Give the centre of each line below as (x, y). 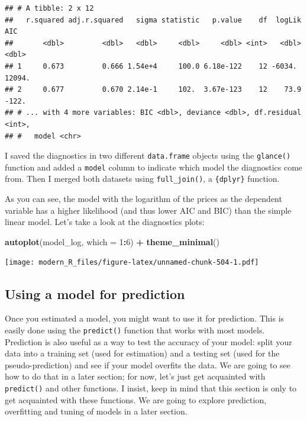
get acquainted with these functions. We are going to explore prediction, (136, 399)
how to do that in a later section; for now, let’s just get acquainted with (135, 376)
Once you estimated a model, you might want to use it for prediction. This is (145, 318)
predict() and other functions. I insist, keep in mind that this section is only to (151, 388)
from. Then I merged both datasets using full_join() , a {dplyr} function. (142, 179)
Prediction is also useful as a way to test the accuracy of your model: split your (148, 341)
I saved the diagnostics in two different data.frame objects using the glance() (148, 155)
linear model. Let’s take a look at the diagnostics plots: (105, 222)
